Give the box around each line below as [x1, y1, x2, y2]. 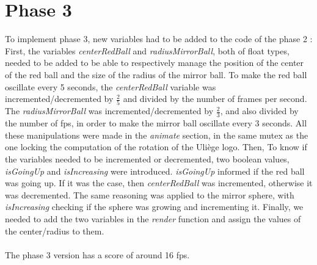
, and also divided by [220, 104, 299, 117]
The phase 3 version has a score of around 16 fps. [5, 248, 190, 261]
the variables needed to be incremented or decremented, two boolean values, [5, 153, 290, 165]
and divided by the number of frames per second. [123, 92, 307, 105]
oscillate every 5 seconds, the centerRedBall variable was [5, 80, 216, 93]
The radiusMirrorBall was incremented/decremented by [5, 104, 214, 117]
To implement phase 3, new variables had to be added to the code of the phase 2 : [5, 32, 313, 45]
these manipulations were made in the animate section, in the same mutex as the [5, 128, 308, 141]
